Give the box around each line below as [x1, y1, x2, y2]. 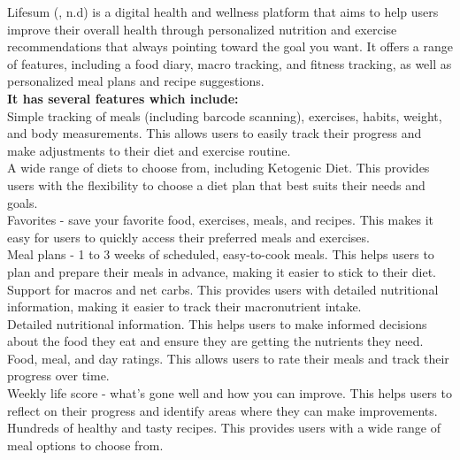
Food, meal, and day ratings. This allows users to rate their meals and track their [7, 349, 449, 367]
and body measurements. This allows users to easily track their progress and [7, 124, 422, 142]
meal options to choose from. [7, 435, 164, 454]
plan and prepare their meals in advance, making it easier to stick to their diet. [7, 262, 436, 280]
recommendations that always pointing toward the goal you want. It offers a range [7, 37, 453, 56]
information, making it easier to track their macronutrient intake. [7, 297, 362, 316]
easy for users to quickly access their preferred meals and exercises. [7, 227, 370, 246]
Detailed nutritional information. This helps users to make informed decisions [7, 314, 427, 333]
